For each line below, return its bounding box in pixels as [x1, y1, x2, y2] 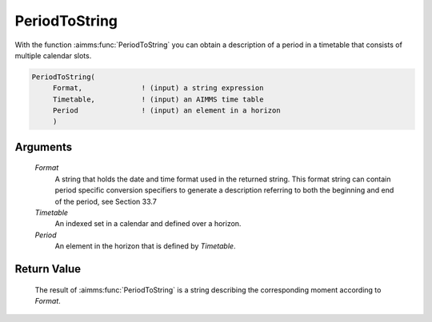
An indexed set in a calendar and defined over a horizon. [54, 219, 242, 229]
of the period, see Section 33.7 [54, 197, 158, 206]
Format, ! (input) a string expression [52, 84, 264, 93]
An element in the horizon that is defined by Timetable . [54, 241, 236, 251]
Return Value [14, 262, 82, 276]
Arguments [14, 140, 73, 153]
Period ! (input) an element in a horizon [52, 106, 281, 115]
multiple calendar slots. [14, 50, 92, 60]
